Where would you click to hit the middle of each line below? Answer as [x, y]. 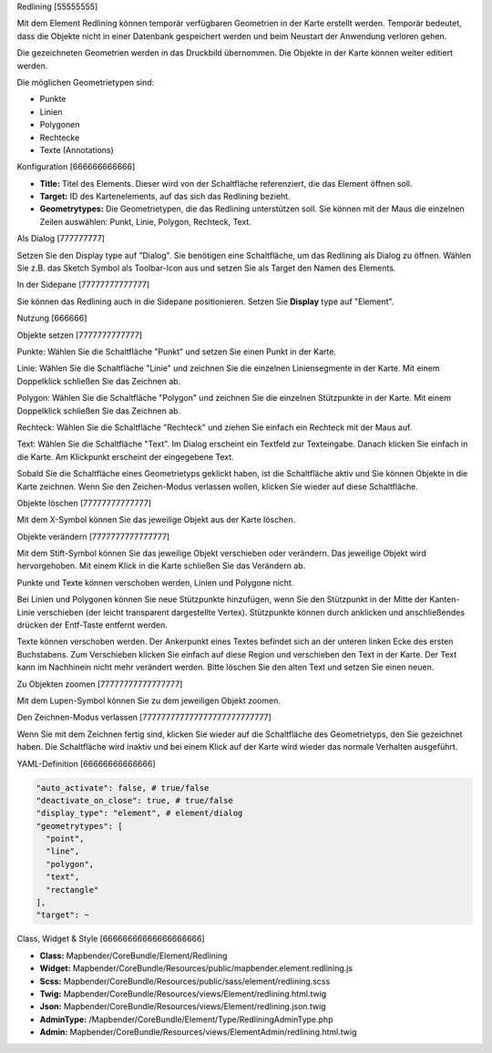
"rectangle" [72, 889]
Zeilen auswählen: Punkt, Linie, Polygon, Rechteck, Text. [146, 221]
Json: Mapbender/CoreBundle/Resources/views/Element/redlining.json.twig [183, 1007]
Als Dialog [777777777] [61, 239]
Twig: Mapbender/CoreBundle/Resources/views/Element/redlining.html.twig [183, 994]
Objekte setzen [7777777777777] [80, 335]
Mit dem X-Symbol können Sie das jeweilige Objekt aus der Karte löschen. [156, 520]
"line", [63, 851]
